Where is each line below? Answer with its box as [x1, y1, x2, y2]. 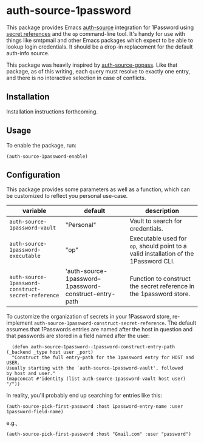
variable [22, 207, 47, 215]
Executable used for [129, 234, 187, 243]
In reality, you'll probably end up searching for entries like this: [6, 392, 162, 399]
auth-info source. [6, 49, 50, 56]
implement [6, 319, 33, 326]
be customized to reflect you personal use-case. [6, 192, 128, 200]
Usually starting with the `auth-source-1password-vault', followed [6, 365, 183, 371]
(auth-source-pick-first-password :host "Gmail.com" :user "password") [6, 431, 191, 438]
